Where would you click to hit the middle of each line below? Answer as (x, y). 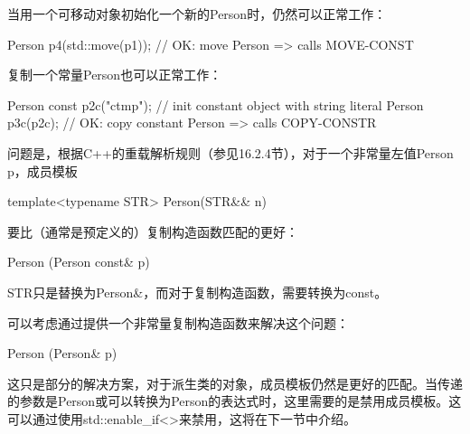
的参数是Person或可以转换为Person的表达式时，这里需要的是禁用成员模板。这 (235, 401)
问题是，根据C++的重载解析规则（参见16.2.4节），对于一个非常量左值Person (230, 152)
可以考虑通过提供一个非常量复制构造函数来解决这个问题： (178, 322)
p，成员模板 (42, 170)
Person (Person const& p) (79, 262)
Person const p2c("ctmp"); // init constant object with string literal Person (216, 104)
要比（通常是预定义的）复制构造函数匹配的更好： (153, 231)
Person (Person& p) (62, 353)
